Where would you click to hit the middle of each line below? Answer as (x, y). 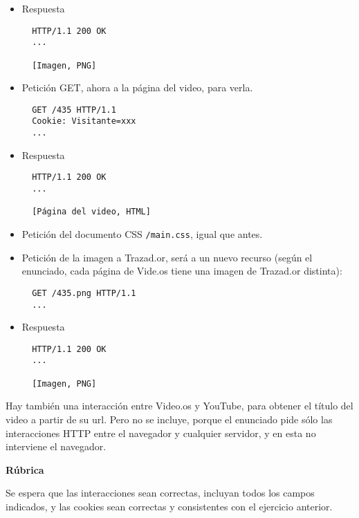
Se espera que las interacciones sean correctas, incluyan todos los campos (160, 493)
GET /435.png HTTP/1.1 (84, 293)
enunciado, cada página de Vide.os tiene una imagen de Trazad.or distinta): (182, 271)
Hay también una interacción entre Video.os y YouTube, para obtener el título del (179, 406)
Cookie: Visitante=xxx (84, 121)
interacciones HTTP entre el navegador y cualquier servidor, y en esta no (161, 433)
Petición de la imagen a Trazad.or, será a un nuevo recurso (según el (167, 257)
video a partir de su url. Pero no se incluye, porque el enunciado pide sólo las (169, 419)
